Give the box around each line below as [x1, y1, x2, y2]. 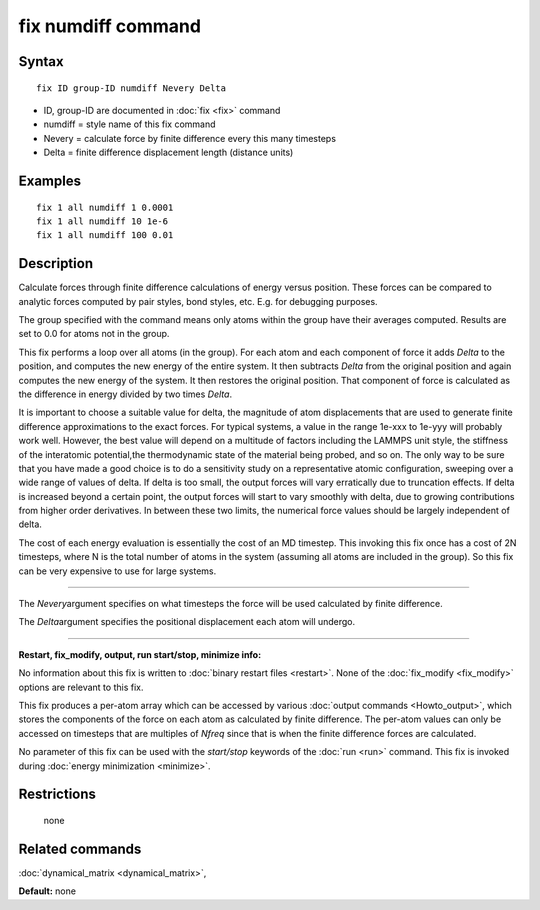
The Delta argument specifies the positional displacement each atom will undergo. [18, 616, 356, 628]
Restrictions [18, 786, 97, 803]
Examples [18, 172, 82, 189]
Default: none [18, 885, 77, 897]
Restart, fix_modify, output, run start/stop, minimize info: [18, 648, 262, 660]
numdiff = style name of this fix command [43, 118, 216, 130]
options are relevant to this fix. [18, 681, 144, 693]
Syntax [18, 53, 64, 70]
